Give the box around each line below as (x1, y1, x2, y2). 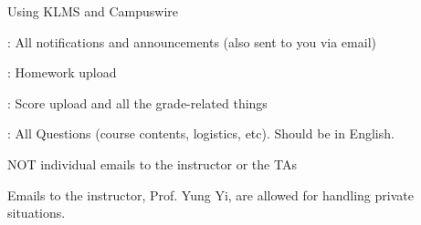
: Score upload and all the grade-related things (7, 93, 268, 112)
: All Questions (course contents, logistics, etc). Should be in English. (7, 124, 395, 143)
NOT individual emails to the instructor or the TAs (7, 154, 297, 173)
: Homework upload (7, 63, 117, 82)
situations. (7, 203, 66, 222)
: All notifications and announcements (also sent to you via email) (7, 32, 376, 51)
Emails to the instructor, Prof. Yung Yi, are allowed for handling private (7, 185, 414, 204)
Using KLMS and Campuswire (7, 2, 179, 20)
